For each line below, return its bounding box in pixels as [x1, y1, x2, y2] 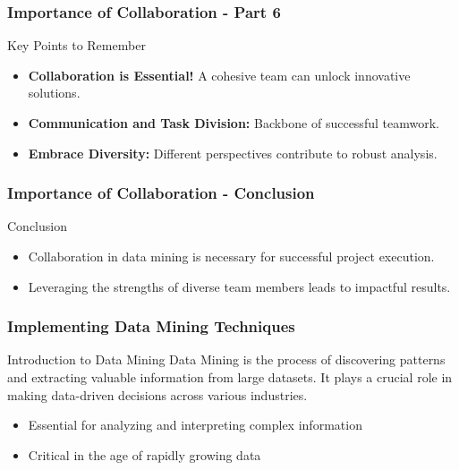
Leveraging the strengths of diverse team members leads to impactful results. [28, 277, 451, 295]
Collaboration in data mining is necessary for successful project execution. [28, 247, 435, 265]
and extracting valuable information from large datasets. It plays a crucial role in [7, 368, 453, 386]
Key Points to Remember [7, 36, 146, 55]
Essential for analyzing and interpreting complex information [28, 415, 362, 434]
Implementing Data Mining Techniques [7, 315, 295, 338]
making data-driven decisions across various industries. [7, 385, 308, 404]
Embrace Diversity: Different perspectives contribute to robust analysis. [28, 143, 438, 162]
